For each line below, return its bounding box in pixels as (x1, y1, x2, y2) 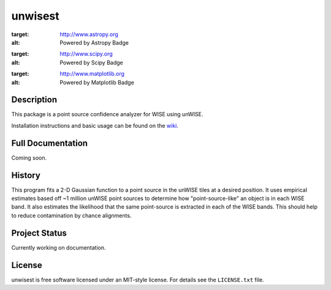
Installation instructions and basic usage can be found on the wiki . (11, 122, 179, 129)
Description (11, 95, 58, 105)
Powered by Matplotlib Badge (59, 78, 134, 86)
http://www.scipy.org (59, 50, 113, 58)
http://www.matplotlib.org (59, 70, 125, 78)
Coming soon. (11, 154, 47, 162)
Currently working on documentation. (11, 244, 106, 251)
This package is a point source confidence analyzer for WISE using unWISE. (11, 111, 204, 118)
